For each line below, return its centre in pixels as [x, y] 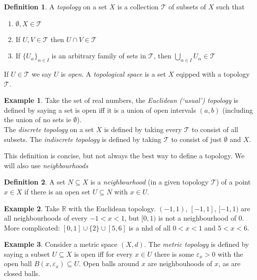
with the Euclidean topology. [112, 208]
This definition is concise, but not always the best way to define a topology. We [124, 156]
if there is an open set [57, 191]
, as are [229, 263]
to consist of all [215, 129]
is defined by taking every [143, 129]
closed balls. [22, 273]
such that [230, 6]
